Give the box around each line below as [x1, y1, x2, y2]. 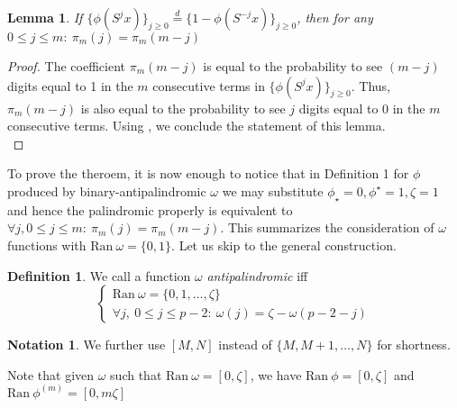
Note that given [7, 365, 95, 384]
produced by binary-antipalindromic [7, 181, 206, 200]
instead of [218, 335, 272, 354]
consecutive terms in [152, 76, 265, 95]
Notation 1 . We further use [7, 335, 166, 354]
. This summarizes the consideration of [220, 218, 434, 237]
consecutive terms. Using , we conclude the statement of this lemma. [7, 116, 386, 135]
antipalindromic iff [206, 266, 308, 285]
